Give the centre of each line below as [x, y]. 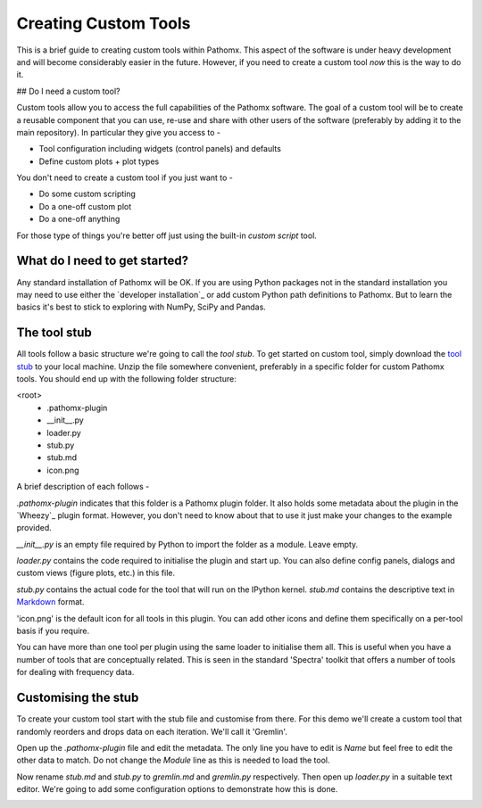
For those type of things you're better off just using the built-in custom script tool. [166, 235]
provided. [34, 528]
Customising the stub [78, 698]
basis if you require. [53, 631]
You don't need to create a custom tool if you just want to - [125, 177]
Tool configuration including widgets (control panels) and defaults [160, 149]
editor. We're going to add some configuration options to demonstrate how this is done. [177, 789]
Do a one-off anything [79, 219]
